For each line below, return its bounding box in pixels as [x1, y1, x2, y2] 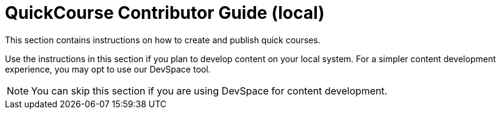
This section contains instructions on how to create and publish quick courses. [5, 34, 321, 45]
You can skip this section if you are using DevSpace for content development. [31, 84, 388, 97]
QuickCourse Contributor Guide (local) [5, 2, 325, 23]
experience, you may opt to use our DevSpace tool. [5, 63, 211, 74]
